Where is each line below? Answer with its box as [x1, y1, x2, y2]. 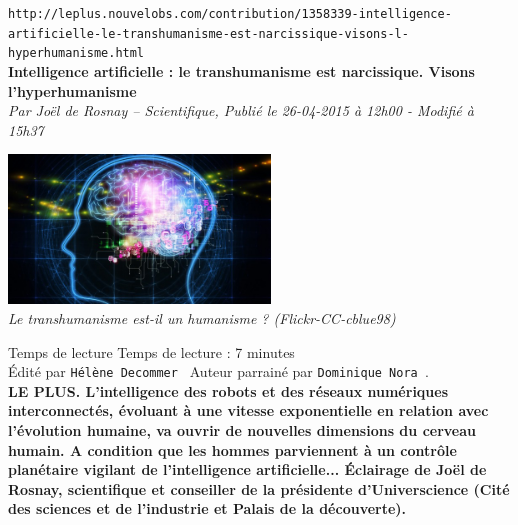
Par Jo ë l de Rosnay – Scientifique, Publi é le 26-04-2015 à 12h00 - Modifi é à [8, 100, 474, 121]
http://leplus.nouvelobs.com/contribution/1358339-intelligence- [8, 7, 452, 21]
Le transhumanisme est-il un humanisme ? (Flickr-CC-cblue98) [8, 308, 396, 329]
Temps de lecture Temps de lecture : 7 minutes [8, 341, 295, 362]
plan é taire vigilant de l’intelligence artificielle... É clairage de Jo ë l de [8, 459, 487, 480]
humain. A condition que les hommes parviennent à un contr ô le [8, 439, 457, 460]
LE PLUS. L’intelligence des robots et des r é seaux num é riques [8, 380, 449, 401]
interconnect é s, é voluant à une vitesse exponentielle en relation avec [8, 400, 489, 421]
